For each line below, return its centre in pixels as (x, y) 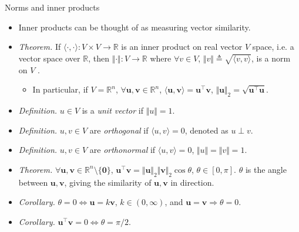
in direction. (192, 182)
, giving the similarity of (108, 182)
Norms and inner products (52, 7)
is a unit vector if (112, 110)
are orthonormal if (122, 150)
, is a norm (271, 58)
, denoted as (206, 130)
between (33, 182)
